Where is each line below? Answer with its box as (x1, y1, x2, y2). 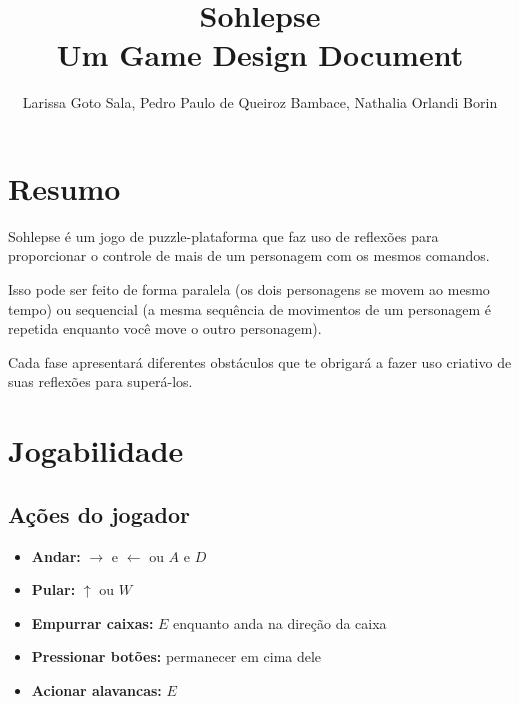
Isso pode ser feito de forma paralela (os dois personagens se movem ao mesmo (8, 279, 490, 300)
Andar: (31, 545, 81, 566)
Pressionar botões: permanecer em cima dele (31, 646, 322, 667)
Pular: (31, 579, 76, 600)
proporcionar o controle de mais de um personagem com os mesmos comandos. (8, 245, 490, 266)
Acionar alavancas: (31, 679, 162, 700)
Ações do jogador (8, 498, 190, 529)
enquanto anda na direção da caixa (173, 612, 387, 633)
